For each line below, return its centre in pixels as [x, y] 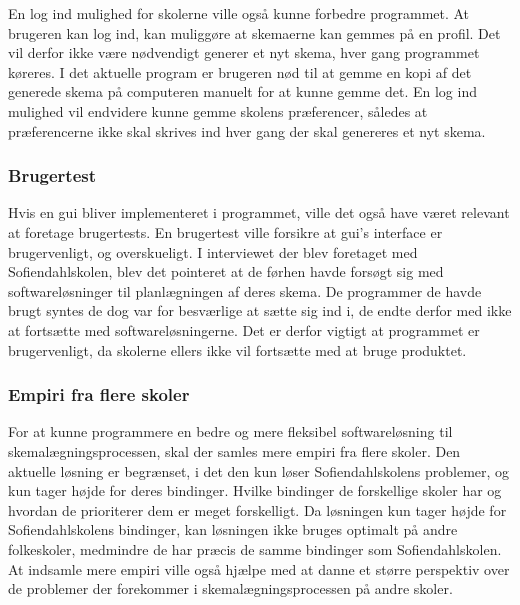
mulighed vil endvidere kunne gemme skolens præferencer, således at [218, 110]
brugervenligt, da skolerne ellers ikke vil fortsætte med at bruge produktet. [237, 349]
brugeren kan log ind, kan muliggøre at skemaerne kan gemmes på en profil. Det [254, 32]
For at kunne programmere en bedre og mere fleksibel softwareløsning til [230, 431]
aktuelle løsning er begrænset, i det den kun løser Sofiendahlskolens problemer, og [259, 470]
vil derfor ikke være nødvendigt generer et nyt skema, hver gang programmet [244, 52]
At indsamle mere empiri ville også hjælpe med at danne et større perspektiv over [259, 568]
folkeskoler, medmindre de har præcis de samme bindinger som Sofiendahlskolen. [255, 548]
